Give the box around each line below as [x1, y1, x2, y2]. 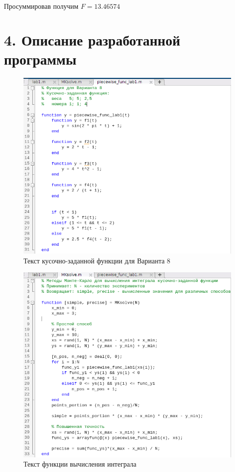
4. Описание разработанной [4, 29, 181, 49]
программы [4, 48, 76, 69]
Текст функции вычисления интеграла [23, 459, 137, 469]
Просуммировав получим [4, 1, 79, 11]
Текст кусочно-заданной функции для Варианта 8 [23, 255, 170, 265]
